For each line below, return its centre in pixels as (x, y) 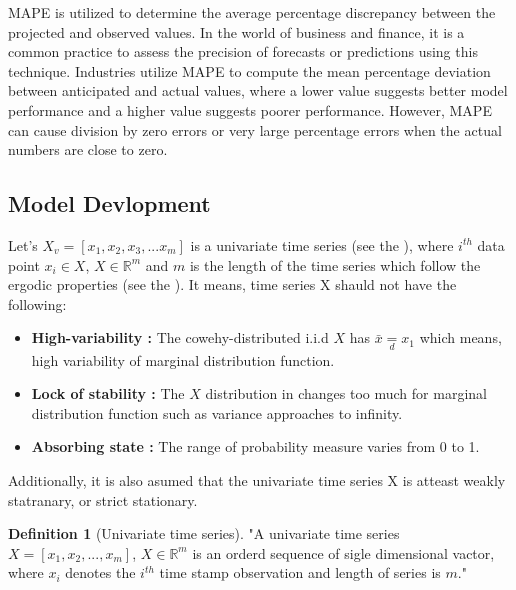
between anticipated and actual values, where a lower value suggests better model (258, 90)
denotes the (100, 572)
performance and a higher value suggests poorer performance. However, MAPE (250, 109)
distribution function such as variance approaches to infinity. (217, 412)
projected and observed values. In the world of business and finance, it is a (236, 31)
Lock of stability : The (108, 393)
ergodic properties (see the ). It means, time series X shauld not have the (232, 284)
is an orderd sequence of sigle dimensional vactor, (343, 552)
